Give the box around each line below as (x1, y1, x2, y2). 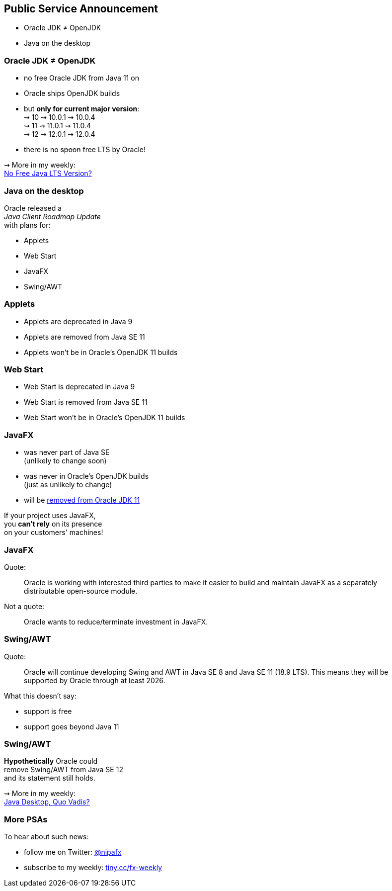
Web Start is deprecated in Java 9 (24, 382, 135, 391)
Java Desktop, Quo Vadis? (4, 798, 90, 806)
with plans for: (4, 220, 51, 229)
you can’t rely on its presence (4, 520, 102, 529)
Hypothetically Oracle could (4, 757, 98, 766)
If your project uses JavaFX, (4, 511, 96, 520)
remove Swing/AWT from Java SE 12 (4, 765, 123, 774)
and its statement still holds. (4, 774, 95, 783)
